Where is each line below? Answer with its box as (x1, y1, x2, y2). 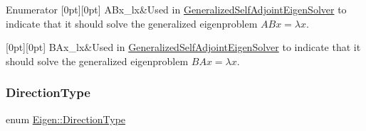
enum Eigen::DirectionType (6, 111, 126, 126)
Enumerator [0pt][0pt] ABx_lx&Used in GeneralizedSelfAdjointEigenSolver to (6, 2, 347, 16)
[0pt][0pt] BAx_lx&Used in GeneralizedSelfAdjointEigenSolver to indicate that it (6, 40, 361, 55)
